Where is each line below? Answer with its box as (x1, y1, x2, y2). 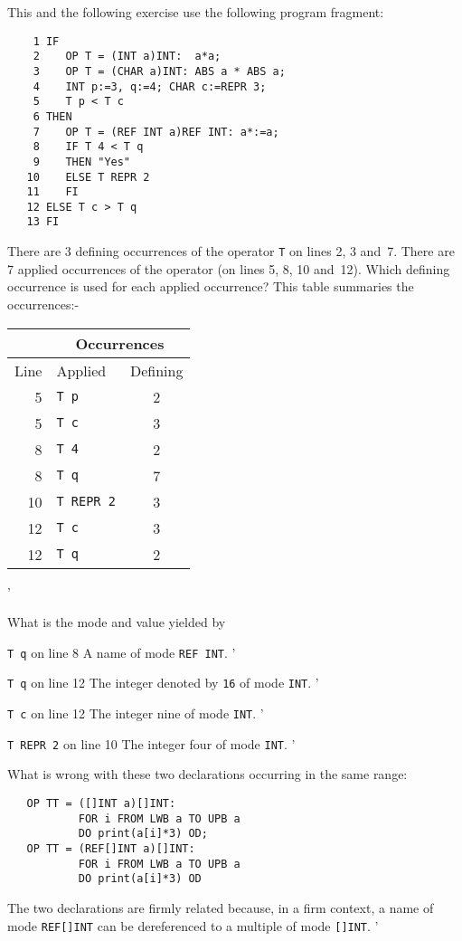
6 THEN (33, 109, 72, 123)
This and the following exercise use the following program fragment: (7, 3, 384, 21)
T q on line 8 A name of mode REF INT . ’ (7, 642, 236, 661)
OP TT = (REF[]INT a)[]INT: (26, 841, 195, 855)
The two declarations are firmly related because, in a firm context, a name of (7, 898, 434, 917)
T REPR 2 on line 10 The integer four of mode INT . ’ (7, 734, 296, 753)
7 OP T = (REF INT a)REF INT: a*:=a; (33, 125, 279, 138)
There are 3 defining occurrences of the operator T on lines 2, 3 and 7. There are (7, 242, 455, 261)
